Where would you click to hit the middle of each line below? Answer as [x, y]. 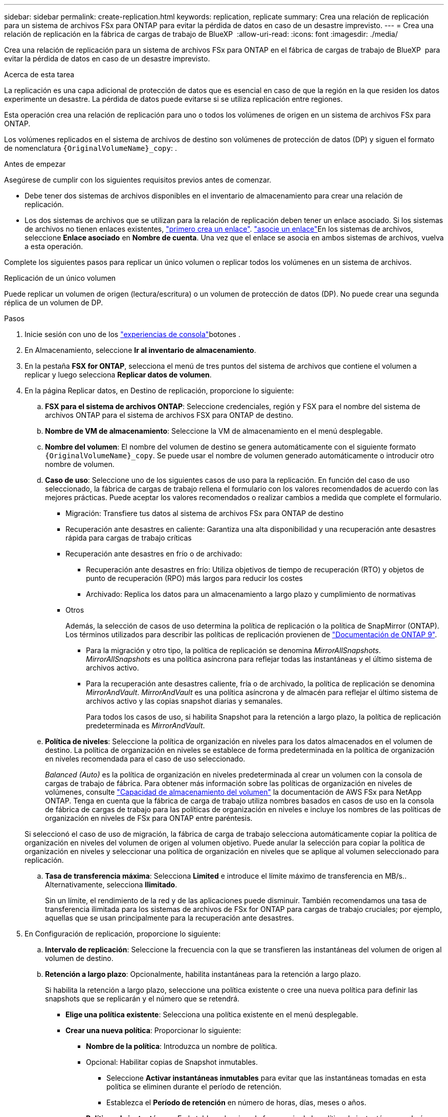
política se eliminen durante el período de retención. [194, 1087]
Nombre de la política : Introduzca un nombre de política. [182, 1046]
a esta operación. [54, 246]
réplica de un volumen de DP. [54, 303]
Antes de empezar [35, 164]
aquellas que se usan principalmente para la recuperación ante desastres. [170, 918]
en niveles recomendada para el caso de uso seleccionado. [145, 759]
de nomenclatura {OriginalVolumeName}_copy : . [91, 148]
